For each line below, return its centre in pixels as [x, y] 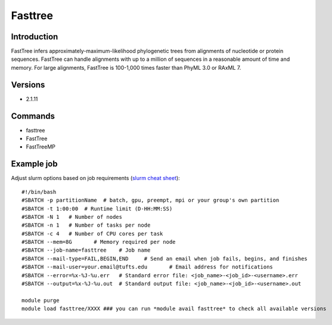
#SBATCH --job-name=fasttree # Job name [86, 250]
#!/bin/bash [39, 192]
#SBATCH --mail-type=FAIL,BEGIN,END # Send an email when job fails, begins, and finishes [165, 259]
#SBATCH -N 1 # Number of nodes [72, 217]
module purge [41, 300]
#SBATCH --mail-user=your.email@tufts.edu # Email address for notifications [148, 267]
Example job [34, 164]
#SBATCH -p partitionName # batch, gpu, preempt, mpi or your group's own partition [151, 200]
